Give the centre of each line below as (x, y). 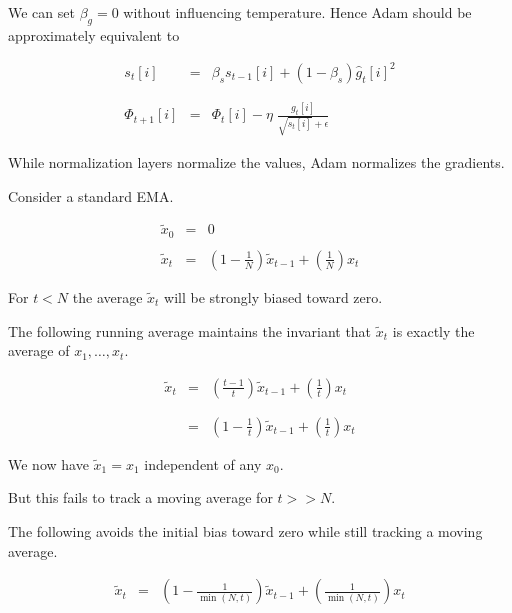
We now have (48, 463)
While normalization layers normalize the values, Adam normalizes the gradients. (256, 162)
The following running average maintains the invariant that (190, 330)
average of (39, 350)
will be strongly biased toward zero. (273, 296)
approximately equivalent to (94, 34)
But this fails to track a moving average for (140, 497)
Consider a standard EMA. (91, 195)
